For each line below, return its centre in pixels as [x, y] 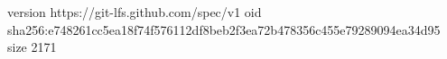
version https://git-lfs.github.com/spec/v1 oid [135, 12]
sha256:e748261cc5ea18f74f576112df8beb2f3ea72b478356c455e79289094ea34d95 [224, 29]
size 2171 [32, 47]
